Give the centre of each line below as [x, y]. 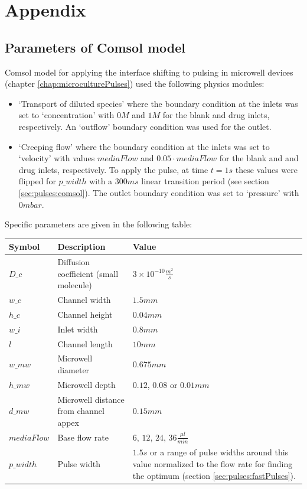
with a [101, 181]
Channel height [85, 314]
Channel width [84, 300]
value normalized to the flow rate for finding [213, 463]
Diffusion [74, 262]
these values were [266, 169]
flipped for [37, 181]
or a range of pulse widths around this [219, 452]
